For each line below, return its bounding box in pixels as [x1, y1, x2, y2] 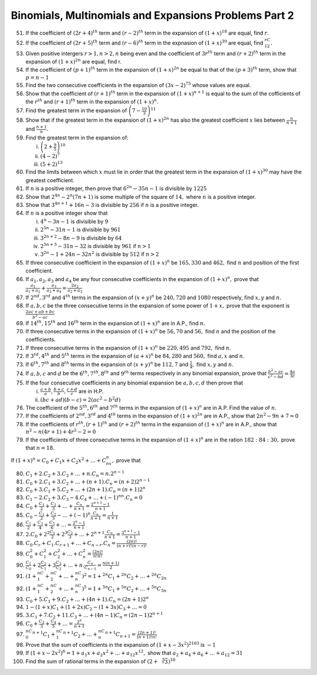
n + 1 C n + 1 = [104, 630, 136, 639]
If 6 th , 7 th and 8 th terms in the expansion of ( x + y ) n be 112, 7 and [25, 360, 189, 367]
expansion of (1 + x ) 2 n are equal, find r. [25, 58, 122, 65]
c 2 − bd [268, 373, 284, 379]
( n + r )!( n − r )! [116, 543, 147, 549]
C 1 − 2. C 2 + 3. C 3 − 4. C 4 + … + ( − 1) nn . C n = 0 [25, 493, 143, 503]
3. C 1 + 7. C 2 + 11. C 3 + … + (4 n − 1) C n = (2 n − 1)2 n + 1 [25, 611, 164, 620]
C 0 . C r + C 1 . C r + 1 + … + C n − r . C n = [25, 540, 116, 548]
